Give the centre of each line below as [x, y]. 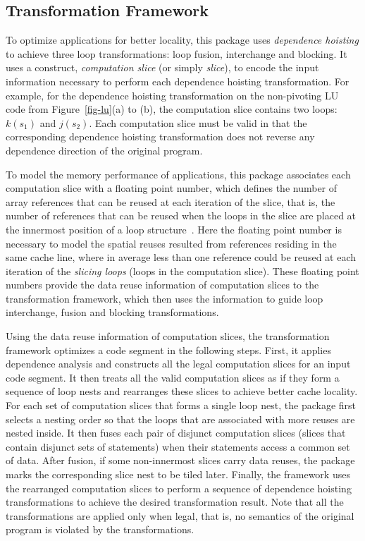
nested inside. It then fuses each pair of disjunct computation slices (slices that [176, 433]
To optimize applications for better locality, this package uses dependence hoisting [182, 40]
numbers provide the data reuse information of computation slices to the [162, 285]
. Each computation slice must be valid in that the [198, 122]
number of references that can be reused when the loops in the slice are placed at [181, 215]
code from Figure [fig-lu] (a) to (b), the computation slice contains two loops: [172, 109]
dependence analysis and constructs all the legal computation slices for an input [178, 364]
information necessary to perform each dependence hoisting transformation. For [178, 81]
